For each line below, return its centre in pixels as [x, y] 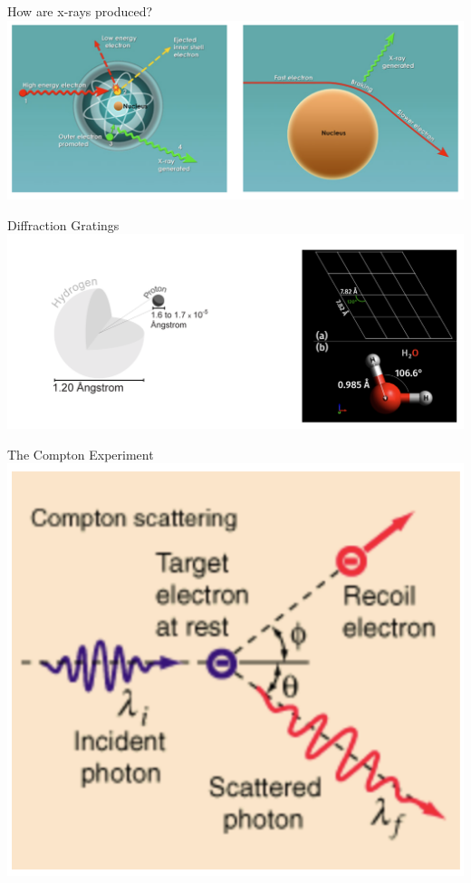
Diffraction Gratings [63, 224]
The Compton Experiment [81, 454]
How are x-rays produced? [80, 11]
